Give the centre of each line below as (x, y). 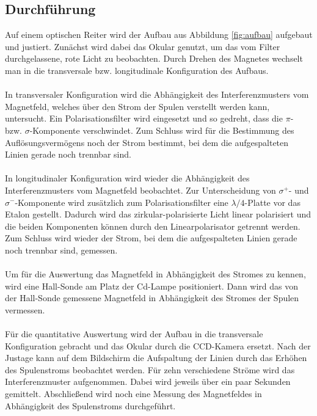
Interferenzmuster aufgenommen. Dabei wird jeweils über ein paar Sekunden (148, 381)
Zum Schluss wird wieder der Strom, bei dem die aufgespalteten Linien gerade (151, 238)
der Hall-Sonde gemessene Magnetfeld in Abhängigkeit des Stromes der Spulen (152, 298)
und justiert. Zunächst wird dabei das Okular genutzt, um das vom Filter (143, 46)
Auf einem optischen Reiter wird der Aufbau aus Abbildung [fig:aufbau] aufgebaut (159, 35)
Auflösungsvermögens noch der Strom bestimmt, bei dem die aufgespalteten (147, 142)
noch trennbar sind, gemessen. (61, 250)
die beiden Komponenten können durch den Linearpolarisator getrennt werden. (153, 226)
